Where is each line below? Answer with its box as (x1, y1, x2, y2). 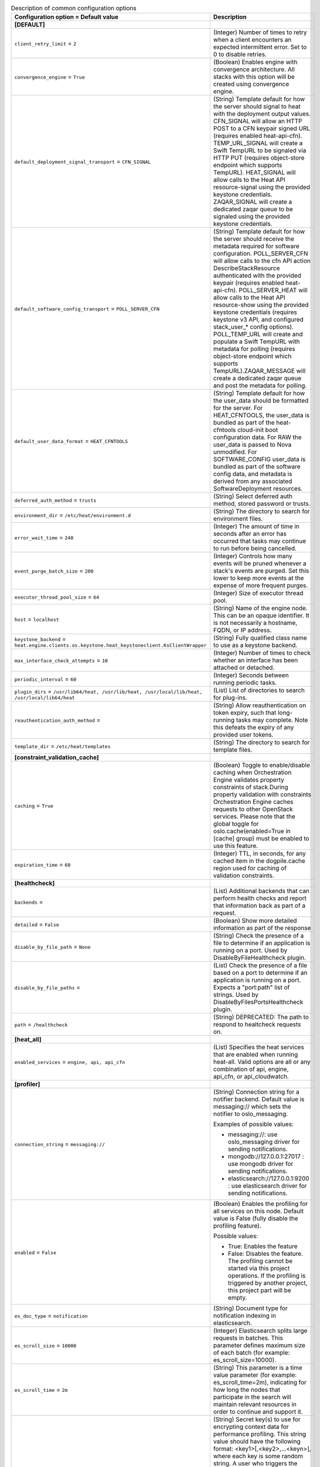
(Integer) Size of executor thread (213, 589, 304, 597)
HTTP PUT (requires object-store (213, 154, 305, 162)
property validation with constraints (213, 790, 312, 799)
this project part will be (227, 1286, 291, 1294)
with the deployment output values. (213, 110, 311, 118)
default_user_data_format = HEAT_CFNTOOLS (14, 437, 128, 445)
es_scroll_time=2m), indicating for (213, 1378, 307, 1387)
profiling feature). (213, 1222, 262, 1230)
